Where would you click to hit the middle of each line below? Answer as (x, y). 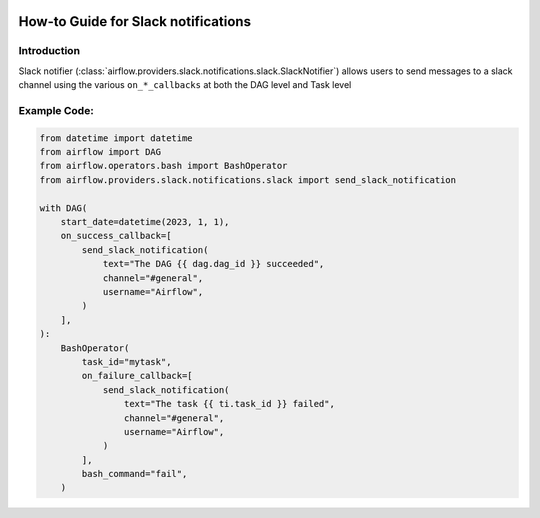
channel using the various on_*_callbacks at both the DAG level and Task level (185, 85)
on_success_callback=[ (116, 236)
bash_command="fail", (134, 474)
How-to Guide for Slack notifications (135, 21)
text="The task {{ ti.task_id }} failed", (229, 404)
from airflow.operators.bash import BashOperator (163, 166)
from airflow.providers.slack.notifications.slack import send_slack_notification (248, 179)
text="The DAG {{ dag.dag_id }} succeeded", (213, 264)
